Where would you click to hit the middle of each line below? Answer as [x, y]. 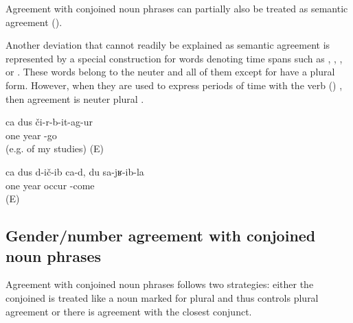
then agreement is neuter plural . [75, 98]
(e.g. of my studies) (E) [55, 148]
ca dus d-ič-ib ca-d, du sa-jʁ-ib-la [75, 171]
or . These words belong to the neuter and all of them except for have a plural [170, 72]
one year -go [31, 135]
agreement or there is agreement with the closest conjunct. [129, 311]
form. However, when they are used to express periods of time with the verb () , [174, 85]
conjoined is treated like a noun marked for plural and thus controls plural [162, 297]
